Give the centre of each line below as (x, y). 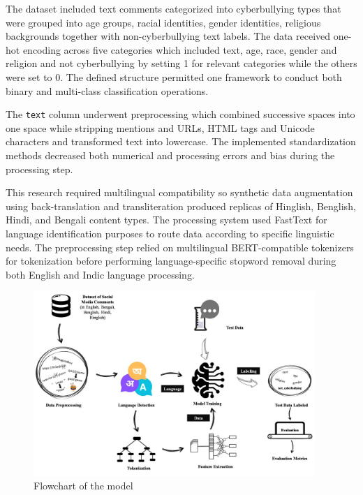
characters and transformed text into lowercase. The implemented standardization (181, 141)
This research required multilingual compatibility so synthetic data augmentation (179, 192)
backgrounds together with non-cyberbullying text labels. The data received (168, 36)
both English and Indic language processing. (100, 274)
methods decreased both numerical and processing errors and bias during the (170, 155)
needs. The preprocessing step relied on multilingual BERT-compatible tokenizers (180, 247)
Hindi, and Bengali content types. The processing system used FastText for (166, 220)
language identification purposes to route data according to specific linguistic (170, 233)
